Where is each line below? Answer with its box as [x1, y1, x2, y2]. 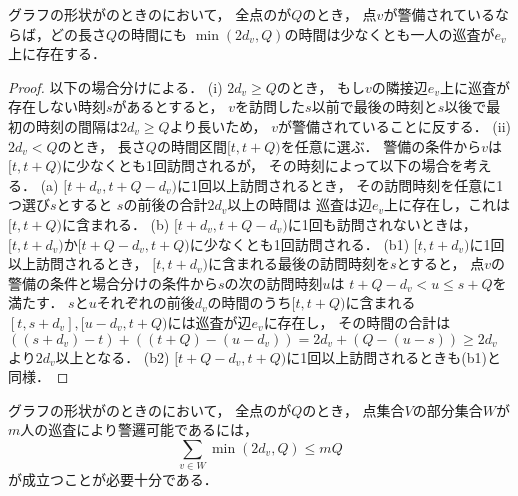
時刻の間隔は [35, 115, 120, 136]
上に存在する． [8, 43, 106, 64]
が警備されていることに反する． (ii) [278, 115, 511, 136]
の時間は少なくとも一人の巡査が [284, 23, 495, 44]
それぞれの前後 [96, 292, 195, 313]
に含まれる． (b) [61, 213, 170, 234]
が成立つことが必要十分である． [8, 469, 218, 490]
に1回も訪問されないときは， [287, 213, 477, 234]
